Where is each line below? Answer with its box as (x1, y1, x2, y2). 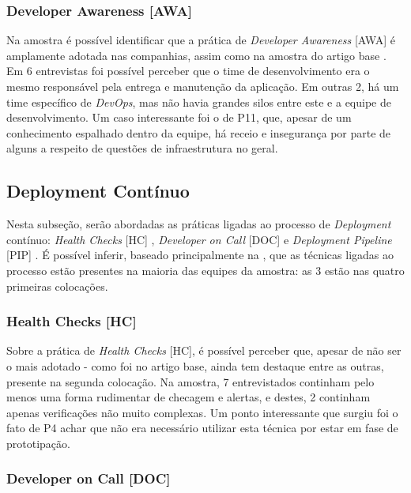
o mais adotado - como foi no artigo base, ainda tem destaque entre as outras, (6, 357, 384, 374)
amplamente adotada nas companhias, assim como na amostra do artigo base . (6, 47, 386, 63)
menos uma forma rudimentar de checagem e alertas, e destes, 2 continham (6, 389, 371, 405)
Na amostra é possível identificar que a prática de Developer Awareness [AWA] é (6, 32, 395, 48)
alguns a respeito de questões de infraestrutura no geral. (6, 140, 278, 156)
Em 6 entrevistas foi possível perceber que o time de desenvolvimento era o (6, 62, 370, 79)
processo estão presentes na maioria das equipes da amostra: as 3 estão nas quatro (6, 262, 405, 278)
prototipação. (6, 435, 70, 451)
